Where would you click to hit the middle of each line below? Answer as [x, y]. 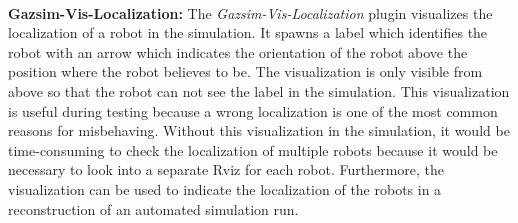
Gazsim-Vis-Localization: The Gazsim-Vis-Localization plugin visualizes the [250, 12]
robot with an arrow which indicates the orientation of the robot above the [238, 51]
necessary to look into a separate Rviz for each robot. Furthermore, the [226, 169]
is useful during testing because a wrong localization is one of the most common [253, 110]
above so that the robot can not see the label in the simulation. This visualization [259, 90]
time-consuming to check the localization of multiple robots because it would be [253, 149]
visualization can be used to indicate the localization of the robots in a [225, 188]
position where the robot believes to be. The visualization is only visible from [245, 71]
